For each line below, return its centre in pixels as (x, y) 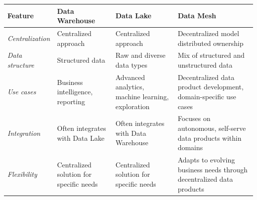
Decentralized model (208, 33)
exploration (132, 106)
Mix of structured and (211, 55)
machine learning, (142, 96)
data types (131, 64)
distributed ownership (211, 43)
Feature (21, 16)
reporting (71, 101)
